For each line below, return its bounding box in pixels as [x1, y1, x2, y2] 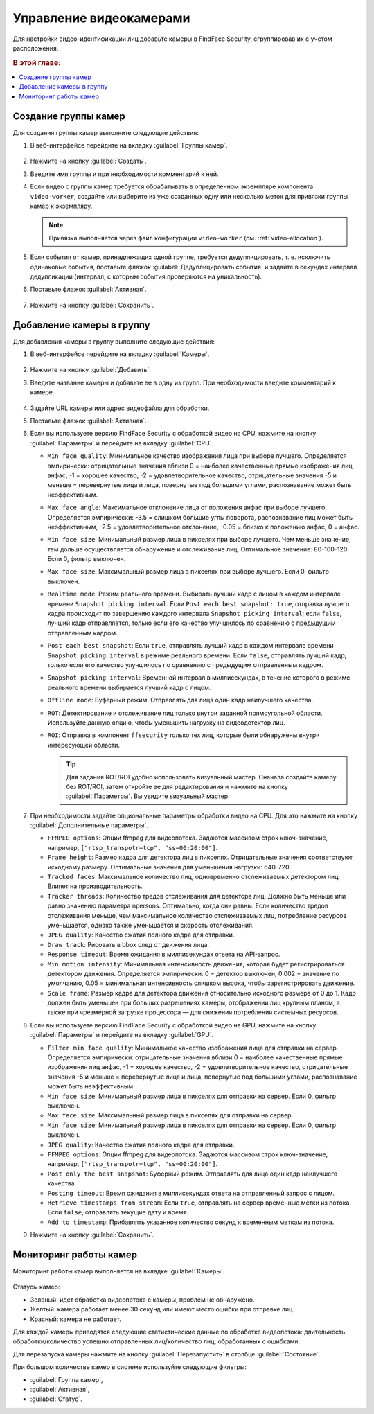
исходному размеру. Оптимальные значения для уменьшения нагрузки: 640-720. [47, 863, 291, 871]
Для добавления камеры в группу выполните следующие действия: [12, 337, 215, 346]
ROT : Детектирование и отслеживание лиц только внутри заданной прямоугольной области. [47, 709, 323, 717]
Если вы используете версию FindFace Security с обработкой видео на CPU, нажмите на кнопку [30, 430, 317, 438]
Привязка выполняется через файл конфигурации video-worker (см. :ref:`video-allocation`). [48, 233, 323, 242]
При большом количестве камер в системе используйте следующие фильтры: [12, 1363, 247, 1371]
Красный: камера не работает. [30, 1315, 121, 1323]
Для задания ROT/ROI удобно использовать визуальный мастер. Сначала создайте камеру [66, 772, 337, 781]
